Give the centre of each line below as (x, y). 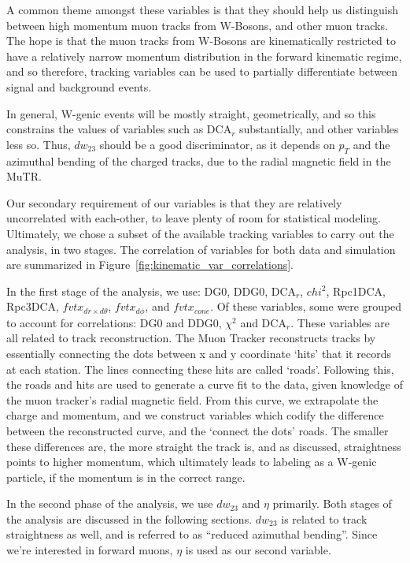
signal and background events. (79, 86)
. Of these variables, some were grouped (306, 306)
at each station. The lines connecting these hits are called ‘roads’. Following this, (200, 369)
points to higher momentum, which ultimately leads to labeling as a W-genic (192, 462)
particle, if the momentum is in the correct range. (126, 477)
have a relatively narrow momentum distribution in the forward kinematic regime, (204, 56)
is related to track (324, 518)
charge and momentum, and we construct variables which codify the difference (195, 415)
